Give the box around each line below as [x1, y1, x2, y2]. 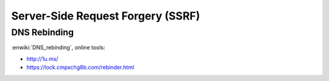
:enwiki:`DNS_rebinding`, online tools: [11, 44, 106, 51]
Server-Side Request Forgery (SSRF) [11, 9, 200, 23]
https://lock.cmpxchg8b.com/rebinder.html [26, 64, 134, 71]
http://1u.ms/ [26, 55, 58, 62]
